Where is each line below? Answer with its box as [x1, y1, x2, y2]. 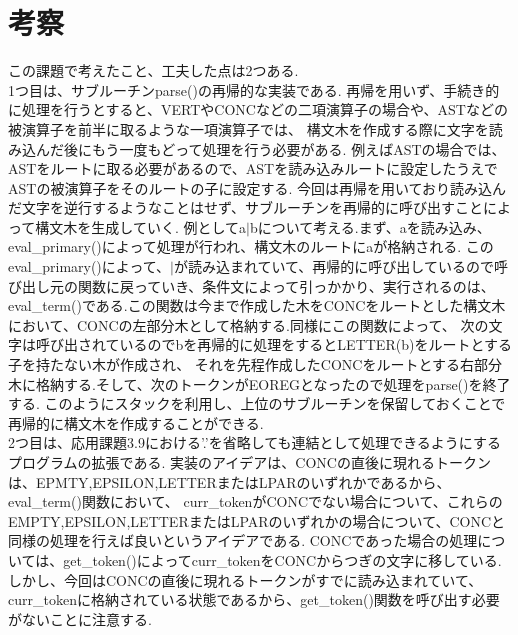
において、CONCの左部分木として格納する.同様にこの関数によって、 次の [8, 314, 489, 335]
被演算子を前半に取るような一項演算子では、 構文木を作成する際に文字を [8, 118, 489, 139]
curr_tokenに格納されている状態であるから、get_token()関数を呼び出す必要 [8, 589, 500, 610]
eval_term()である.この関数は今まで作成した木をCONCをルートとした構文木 [8, 295, 506, 316]
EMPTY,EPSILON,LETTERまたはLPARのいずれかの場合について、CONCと [8, 510, 506, 531]
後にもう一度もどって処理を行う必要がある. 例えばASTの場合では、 [63, 138, 506, 159]
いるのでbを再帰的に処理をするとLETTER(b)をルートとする [119, 334, 512, 355]
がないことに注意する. [8, 608, 152, 629]
